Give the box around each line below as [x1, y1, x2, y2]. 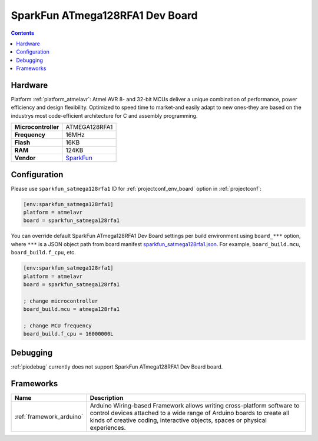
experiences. [90, 423, 126, 432]
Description [90, 393, 124, 402]
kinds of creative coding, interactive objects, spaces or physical [90, 416, 267, 424]
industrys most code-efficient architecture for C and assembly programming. [11, 112, 198, 119]
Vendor [14, 154, 36, 162]
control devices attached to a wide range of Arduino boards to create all [90, 409, 290, 417]
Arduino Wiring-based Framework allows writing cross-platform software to [90, 401, 300, 409]
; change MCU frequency [23, 322, 92, 329]
